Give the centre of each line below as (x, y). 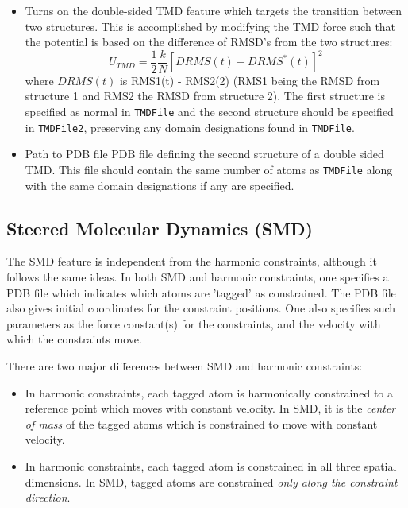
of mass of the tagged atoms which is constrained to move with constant (201, 423)
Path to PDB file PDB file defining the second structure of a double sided (204, 154)
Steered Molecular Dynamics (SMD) (160, 228)
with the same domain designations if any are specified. (160, 185)
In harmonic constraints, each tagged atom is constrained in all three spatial (211, 465)
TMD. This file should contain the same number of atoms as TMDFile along (209, 169)
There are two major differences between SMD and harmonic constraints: (185, 365)
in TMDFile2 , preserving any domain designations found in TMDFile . (190, 127)
